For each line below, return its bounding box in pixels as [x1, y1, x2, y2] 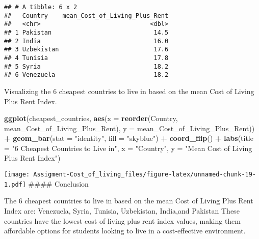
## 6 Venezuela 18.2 [4, 71, 169, 79]
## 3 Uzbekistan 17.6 [4, 46, 169, 53]
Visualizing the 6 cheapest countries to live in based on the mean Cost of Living [4, 85, 254, 96]
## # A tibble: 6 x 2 [4, 4, 77, 11]
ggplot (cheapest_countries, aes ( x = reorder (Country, [4, 113, 178, 124]
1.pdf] [4, 181, 26, 188]
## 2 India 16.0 [4, 37, 169, 45]
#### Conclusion [28, 178, 89, 189]
